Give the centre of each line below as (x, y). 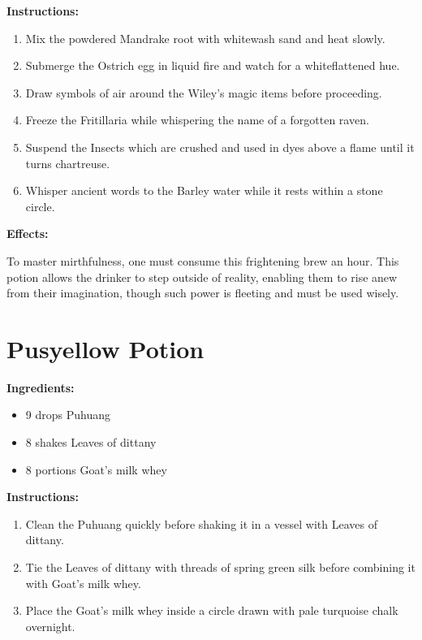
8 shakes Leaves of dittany (91, 442)
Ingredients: (41, 387)
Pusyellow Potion (105, 348)
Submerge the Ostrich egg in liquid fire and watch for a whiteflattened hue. (213, 65)
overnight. (50, 626)
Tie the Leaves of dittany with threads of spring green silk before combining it (220, 567)
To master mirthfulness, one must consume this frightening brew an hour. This (203, 260)
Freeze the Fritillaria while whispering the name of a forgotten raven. (197, 120)
